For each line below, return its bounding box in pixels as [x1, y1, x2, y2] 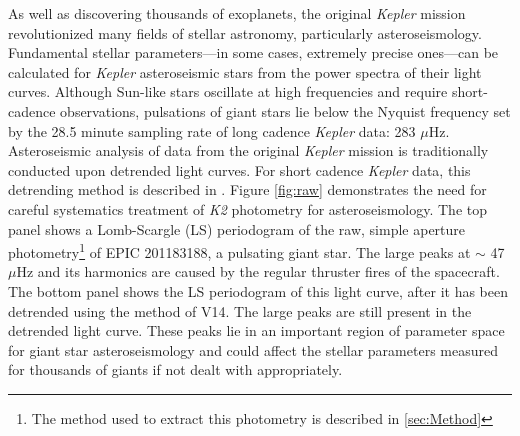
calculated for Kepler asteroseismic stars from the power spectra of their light [8, 61, 482, 82]
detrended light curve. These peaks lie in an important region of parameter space [8, 320, 505, 341]
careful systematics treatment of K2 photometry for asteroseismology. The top [8, 198, 487, 219]
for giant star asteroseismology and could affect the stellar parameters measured [8, 339, 498, 360]
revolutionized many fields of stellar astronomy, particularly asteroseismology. [8, 22, 482, 43]
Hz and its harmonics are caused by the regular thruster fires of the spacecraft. [16, 261, 500, 282]
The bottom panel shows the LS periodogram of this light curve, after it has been [8, 280, 508, 301]
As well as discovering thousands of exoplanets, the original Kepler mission [8, 3, 466, 23]
